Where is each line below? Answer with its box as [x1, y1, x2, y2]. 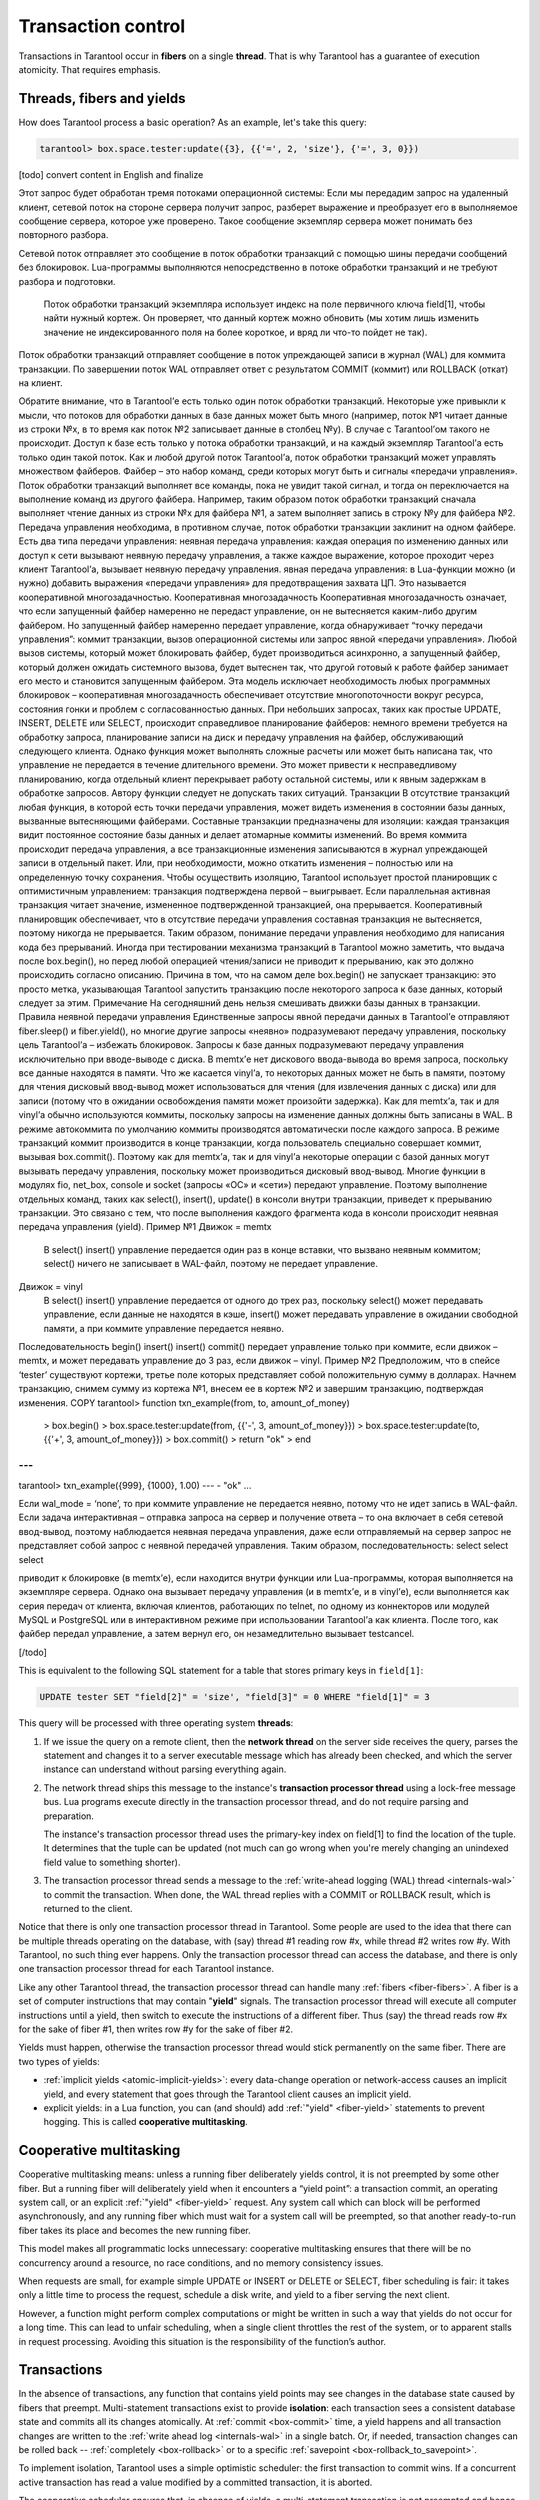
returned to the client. [43, 1902, 134, 1914]
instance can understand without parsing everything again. [43, 1763, 287, 1775]
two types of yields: [18, 2055, 100, 2067]
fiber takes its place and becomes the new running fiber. [18, 2224, 252, 2236]
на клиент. [18, 376, 64, 389]
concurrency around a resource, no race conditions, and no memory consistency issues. [18, 2256, 384, 2269]
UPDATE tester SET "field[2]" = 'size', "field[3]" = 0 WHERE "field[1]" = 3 [39, 1691, 430, 1703]
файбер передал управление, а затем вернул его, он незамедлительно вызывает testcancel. [18, 1628, 415, 1640]
